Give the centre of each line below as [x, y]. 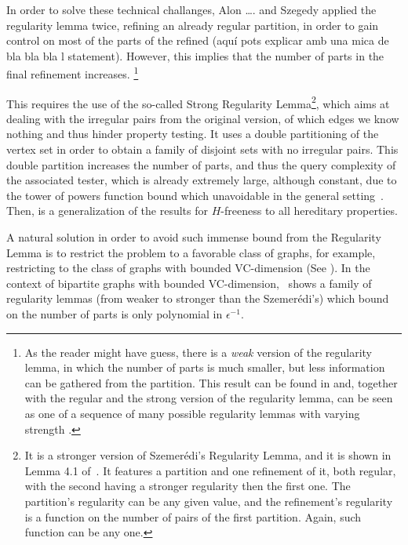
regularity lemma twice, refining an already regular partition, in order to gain [193, 25]
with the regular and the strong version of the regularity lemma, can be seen [209, 398]
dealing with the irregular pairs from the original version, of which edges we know [203, 118]
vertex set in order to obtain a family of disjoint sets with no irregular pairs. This [202, 149]
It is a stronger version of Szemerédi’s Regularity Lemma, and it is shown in [208, 455]
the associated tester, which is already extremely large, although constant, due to [202, 180]
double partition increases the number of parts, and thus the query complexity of [201, 164]
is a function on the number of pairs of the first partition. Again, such [193, 516]
